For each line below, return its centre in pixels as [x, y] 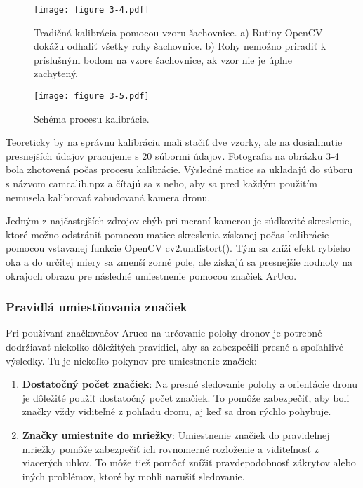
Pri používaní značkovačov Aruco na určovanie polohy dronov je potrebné [164, 333]
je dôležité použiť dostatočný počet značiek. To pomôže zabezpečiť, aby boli [186, 397]
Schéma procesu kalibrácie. [92, 118]
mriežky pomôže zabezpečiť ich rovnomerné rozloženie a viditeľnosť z [170, 448]
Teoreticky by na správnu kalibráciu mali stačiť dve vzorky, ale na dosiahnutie [174, 142]
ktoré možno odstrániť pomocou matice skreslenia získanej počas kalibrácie [167, 234]
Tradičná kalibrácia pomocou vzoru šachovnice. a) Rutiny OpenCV [178, 32]
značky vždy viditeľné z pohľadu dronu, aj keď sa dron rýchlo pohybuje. [177, 411]
